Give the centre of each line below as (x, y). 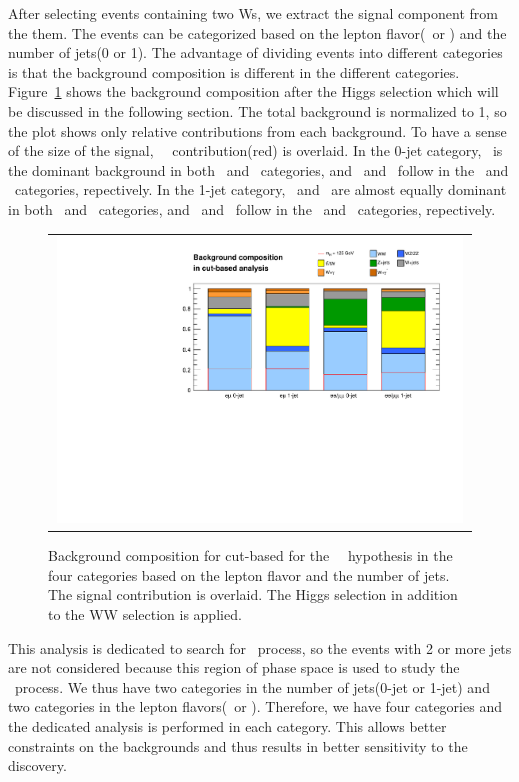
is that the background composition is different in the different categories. (234, 71)
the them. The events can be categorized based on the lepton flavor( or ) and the (257, 32)
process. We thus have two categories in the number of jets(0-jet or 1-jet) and (252, 686)
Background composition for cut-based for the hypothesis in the (250, 555)
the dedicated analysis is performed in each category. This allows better (227, 725)
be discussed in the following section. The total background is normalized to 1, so (257, 110)
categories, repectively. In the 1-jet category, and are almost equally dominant (260, 189)
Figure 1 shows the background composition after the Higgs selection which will (253, 91)
